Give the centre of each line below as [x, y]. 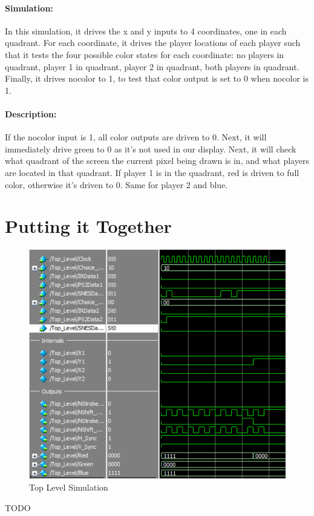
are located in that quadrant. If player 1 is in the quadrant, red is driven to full [152, 172]
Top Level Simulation [69, 487]
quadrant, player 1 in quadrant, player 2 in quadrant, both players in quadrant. [152, 66]
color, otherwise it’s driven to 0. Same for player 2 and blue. [116, 184]
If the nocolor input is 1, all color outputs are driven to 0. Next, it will [136, 137]
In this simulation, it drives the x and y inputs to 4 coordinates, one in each [146, 31]
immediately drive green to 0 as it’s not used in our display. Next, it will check [151, 149]
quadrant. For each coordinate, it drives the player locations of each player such [153, 43]
